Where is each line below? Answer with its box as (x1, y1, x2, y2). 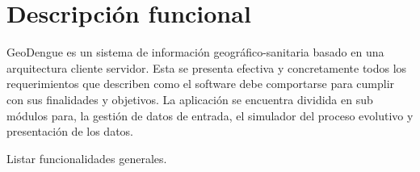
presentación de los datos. (6, 123, 133, 140)
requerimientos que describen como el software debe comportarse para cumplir (6, 75, 395, 92)
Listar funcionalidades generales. (6, 149, 167, 166)
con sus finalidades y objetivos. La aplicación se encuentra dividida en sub (6, 90, 373, 107)
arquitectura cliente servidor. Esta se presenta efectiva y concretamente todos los (6, 59, 407, 76)
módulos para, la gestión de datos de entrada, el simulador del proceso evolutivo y (6, 107, 414, 124)
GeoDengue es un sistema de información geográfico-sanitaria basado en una (6, 44, 384, 61)
